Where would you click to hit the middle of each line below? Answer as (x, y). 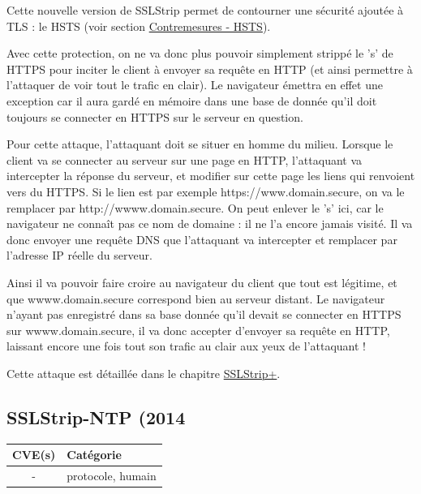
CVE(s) (34, 455)
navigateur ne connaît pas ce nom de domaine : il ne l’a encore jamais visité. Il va (210, 223)
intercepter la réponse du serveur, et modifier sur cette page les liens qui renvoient (211, 176)
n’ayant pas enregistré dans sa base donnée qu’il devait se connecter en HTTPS (204, 314)
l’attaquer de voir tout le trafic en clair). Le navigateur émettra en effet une (195, 85)
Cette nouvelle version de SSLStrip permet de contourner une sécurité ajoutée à (205, 10)
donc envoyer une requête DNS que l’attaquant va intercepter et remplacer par (202, 239)
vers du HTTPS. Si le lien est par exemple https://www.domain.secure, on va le (206, 191)
